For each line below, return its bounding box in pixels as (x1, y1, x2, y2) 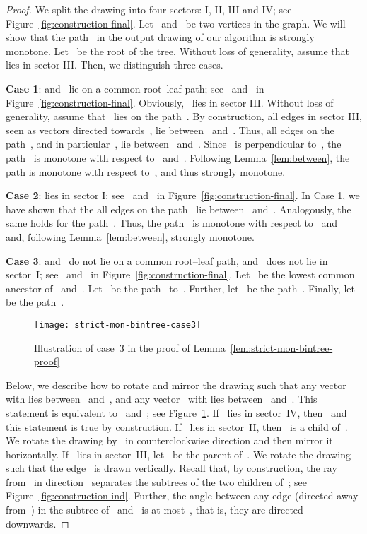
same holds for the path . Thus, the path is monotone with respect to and (6, 215, 338, 230)
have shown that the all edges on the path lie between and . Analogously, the (6, 201, 351, 216)
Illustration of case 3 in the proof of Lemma (34, 340, 226, 355)
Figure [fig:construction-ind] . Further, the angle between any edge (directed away (6, 488, 359, 503)
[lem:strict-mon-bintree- (230, 340, 333, 355)
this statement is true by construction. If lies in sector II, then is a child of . (6, 419, 348, 434)
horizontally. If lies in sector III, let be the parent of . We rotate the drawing (6, 446, 351, 461)
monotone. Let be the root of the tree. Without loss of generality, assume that (6, 43, 349, 58)
